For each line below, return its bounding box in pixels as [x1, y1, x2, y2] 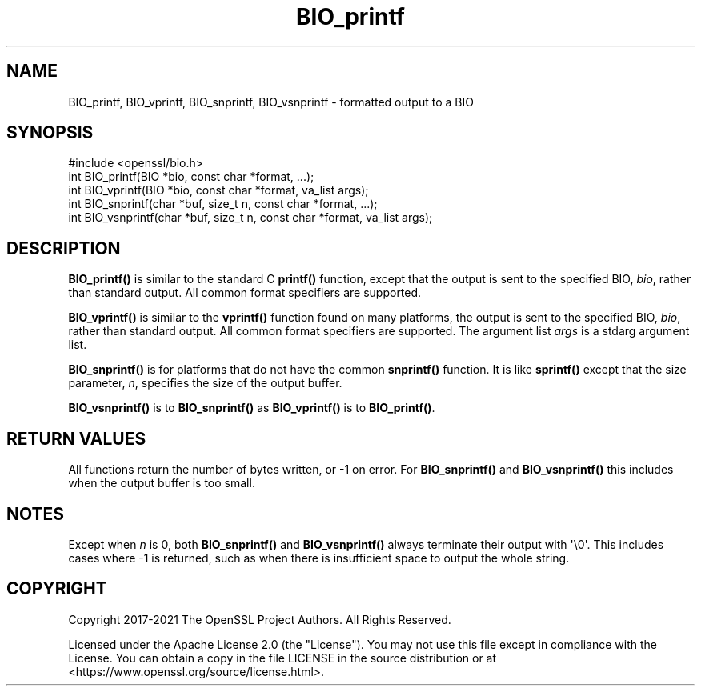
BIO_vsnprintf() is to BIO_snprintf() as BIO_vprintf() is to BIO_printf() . [68, 401, 435, 415]
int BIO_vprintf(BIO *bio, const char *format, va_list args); [68, 183, 369, 198]
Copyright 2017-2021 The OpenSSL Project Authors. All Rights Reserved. [68, 612, 451, 626]
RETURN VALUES [6, 428, 146, 449]
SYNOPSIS [6, 122, 94, 143]
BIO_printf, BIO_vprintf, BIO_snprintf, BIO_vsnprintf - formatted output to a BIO [68, 94, 474, 109]
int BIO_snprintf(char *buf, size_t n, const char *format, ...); [68, 197, 378, 211]
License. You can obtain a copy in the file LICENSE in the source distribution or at [68, 650, 497, 665]
